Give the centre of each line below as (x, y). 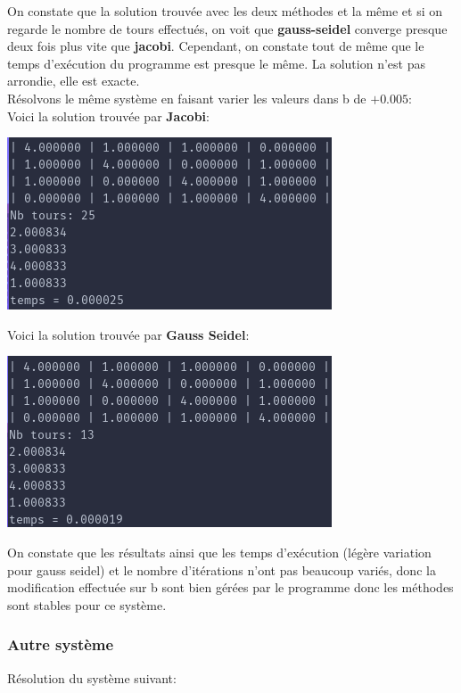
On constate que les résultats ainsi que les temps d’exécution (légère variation (219, 552)
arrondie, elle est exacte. (74, 81)
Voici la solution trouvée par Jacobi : (108, 115)
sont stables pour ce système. (87, 604)
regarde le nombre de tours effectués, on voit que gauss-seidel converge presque (227, 28)
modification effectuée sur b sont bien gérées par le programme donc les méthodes (230, 587)
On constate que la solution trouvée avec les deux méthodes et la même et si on (225, 11)
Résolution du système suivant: (92, 677)
